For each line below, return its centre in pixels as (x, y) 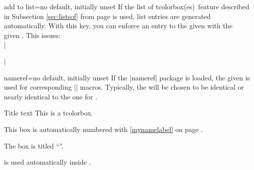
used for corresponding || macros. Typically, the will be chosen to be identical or (124, 87)
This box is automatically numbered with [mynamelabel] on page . (104, 129)
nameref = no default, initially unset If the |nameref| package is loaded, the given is (127, 77)
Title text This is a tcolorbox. (49, 113)
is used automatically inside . (47, 162)
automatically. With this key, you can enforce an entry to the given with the (118, 26)
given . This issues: (32, 35)
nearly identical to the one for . (51, 96)
